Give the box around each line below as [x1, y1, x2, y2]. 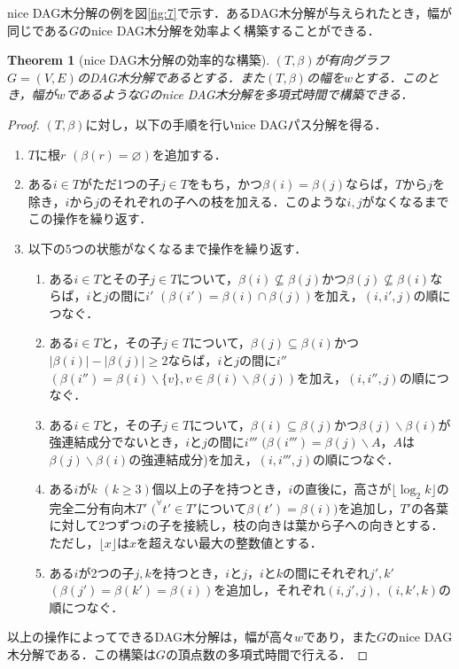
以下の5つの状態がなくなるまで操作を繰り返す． [27, 238, 307, 257]
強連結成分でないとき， [49, 432, 186, 451]
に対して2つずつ [49, 516, 143, 534]
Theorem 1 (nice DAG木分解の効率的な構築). [7, 51, 270, 69]
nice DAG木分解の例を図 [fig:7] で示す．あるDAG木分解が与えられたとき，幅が [7, 4, 453, 21]
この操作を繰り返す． [27, 209, 152, 228]
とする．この [352, 67, 427, 86]
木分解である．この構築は [7, 644, 156, 663]
